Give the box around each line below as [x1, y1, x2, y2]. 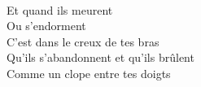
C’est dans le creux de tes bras [7, 33, 159, 50]
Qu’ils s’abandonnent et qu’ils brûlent [7, 49, 194, 66]
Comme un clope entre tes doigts [7, 64, 171, 81]
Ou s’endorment [7, 17, 86, 34]
